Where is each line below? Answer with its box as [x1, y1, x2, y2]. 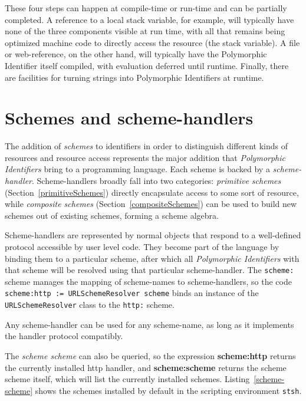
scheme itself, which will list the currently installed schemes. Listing [5, 373, 250, 385]
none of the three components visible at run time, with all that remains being [5, 25, 285, 37]
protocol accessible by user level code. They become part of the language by [5, 241, 279, 253]
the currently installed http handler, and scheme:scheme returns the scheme [5, 361, 287, 373]
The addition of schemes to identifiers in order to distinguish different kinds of [5, 140, 288, 152]
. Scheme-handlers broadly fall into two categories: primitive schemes [31, 175, 281, 187]
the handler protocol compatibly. [5, 330, 123, 342]
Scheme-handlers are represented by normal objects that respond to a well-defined [5, 229, 301, 241]
